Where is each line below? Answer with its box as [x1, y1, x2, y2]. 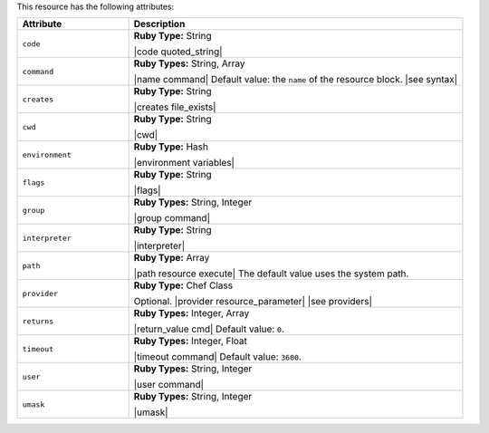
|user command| [133, 379, 204, 391]
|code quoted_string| [133, 45, 223, 58]
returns [22, 316, 54, 326]
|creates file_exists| [133, 101, 216, 113]
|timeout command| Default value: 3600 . [133, 351, 302, 363]
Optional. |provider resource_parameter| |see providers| [133, 295, 373, 308]
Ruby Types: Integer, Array [133, 307, 250, 320]
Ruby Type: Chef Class [133, 279, 234, 292]
